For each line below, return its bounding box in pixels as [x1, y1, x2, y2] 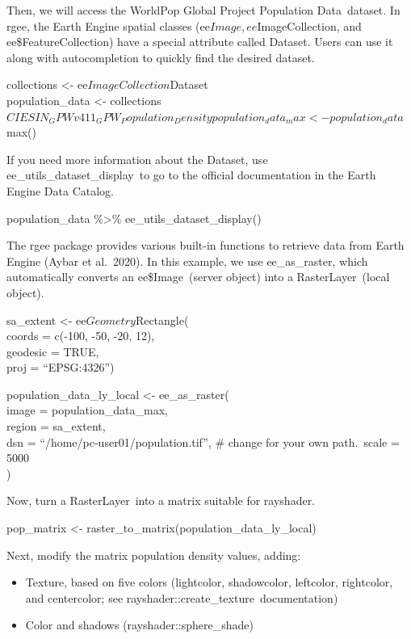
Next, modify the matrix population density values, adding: [6, 546, 301, 563]
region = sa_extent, [6, 418, 106, 435]
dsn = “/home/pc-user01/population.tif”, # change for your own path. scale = [6, 433, 400, 450]
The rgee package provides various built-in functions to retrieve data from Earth [6, 237, 405, 254]
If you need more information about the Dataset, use [6, 150, 268, 167]
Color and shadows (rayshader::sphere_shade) [25, 616, 254, 633]
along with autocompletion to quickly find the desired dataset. [6, 48, 315, 65]
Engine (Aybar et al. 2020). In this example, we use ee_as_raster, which [6, 252, 368, 269]
